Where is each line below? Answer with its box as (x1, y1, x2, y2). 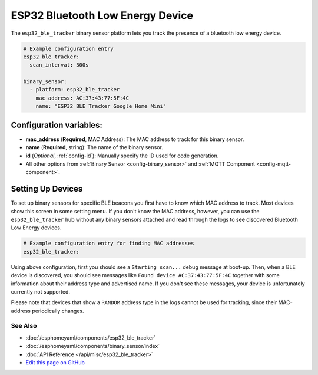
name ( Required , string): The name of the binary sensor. (25, 144, 163, 151)
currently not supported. (11, 288, 71, 295)
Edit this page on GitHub (25, 359, 85, 366)
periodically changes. (31, 307, 85, 314)
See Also (11, 322, 37, 330)
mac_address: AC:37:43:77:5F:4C (35, 94, 130, 101)
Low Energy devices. (11, 224, 62, 231)
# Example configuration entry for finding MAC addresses (23, 240, 194, 247)
